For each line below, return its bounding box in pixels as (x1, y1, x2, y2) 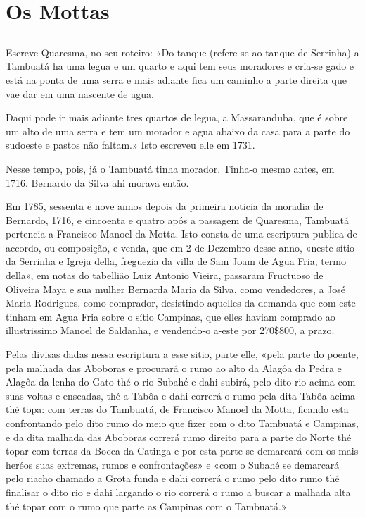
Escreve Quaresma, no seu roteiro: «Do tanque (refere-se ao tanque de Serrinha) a (6, 44, 359, 59)
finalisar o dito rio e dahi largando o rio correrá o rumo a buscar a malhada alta (6, 484, 351, 499)
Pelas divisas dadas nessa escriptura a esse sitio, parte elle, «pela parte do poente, (6, 347, 359, 362)
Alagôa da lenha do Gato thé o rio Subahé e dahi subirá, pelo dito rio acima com (6, 374, 356, 389)
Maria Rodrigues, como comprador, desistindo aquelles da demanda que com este (6, 295, 356, 310)
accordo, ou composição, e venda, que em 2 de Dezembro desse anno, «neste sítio (6, 240, 355, 254)
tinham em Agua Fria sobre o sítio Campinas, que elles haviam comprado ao (6, 309, 335, 323)
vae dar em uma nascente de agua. (6, 86, 154, 101)
